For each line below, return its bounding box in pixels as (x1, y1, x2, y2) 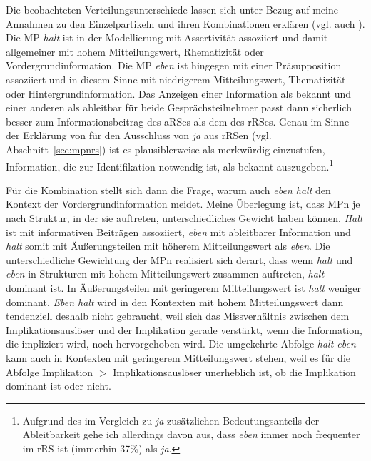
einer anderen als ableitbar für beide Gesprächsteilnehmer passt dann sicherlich (6, 100, 352, 115)
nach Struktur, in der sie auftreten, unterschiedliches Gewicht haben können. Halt (6, 210, 363, 225)
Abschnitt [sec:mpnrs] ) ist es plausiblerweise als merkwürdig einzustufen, (6, 141, 325, 156)
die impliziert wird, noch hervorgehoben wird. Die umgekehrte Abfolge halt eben (6, 336, 356, 351)
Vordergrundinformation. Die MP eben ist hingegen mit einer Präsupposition (6, 58, 342, 73)
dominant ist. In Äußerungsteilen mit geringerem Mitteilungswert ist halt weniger (6, 280, 361, 295)
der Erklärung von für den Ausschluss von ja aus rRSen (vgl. (6, 128, 272, 143)
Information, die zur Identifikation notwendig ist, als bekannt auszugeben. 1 (6, 156, 334, 173)
